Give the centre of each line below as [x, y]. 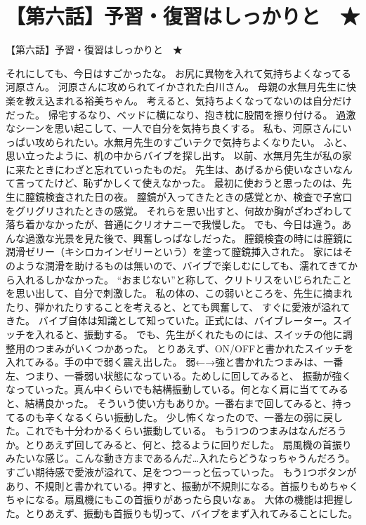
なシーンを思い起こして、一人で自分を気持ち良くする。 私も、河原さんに [174, 128]
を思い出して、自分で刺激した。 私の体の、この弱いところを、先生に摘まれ [179, 293]
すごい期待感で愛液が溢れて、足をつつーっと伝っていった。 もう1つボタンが [181, 471]
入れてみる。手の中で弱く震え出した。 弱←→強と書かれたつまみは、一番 [175, 362]
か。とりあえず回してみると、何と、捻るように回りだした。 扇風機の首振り [179, 444]
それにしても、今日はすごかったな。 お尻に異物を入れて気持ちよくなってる [178, 73]
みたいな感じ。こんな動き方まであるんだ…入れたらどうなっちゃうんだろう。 [181, 458]
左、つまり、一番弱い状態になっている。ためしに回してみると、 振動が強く [179, 375]
